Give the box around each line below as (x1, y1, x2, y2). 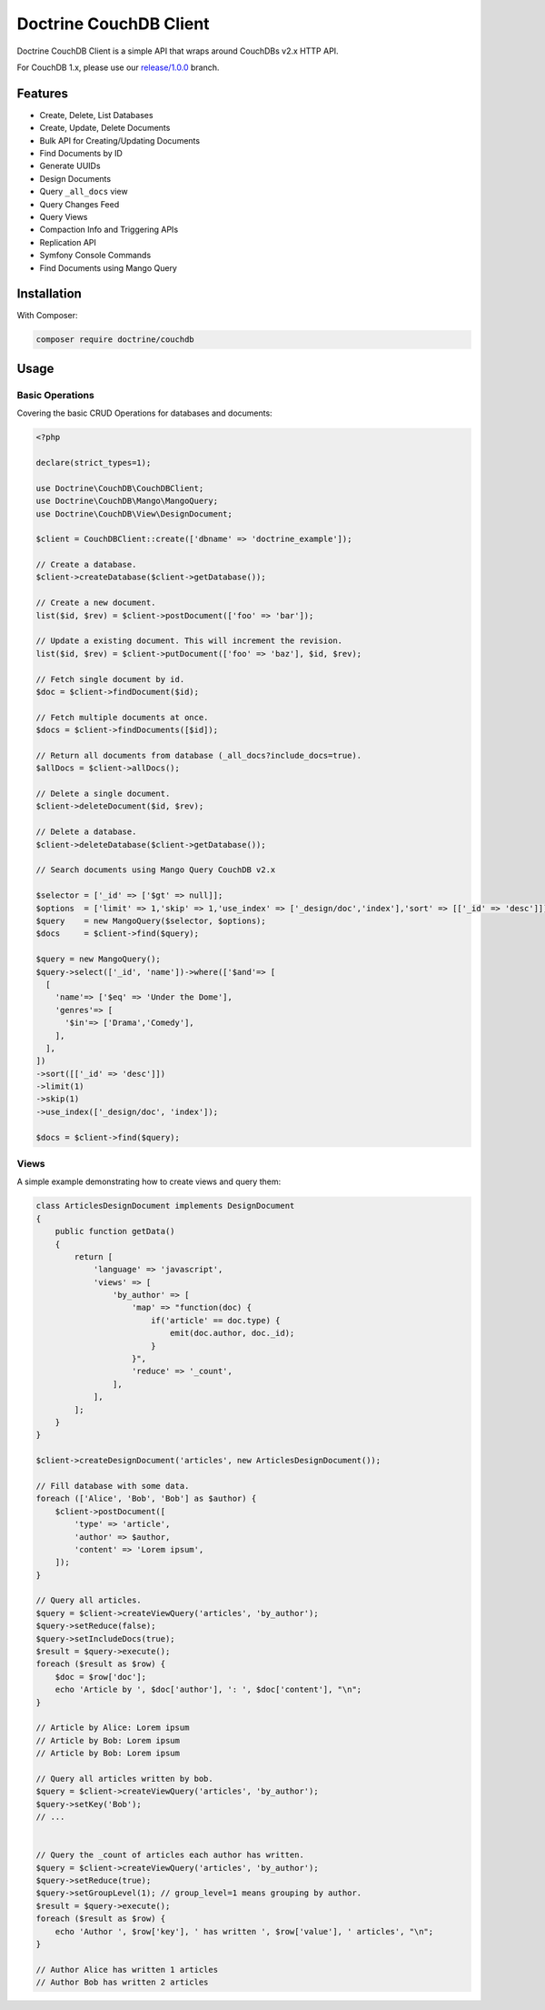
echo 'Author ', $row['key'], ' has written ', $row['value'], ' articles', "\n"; (54, 1926, 434, 1936)
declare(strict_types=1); (35, 457, 152, 467)
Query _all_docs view (39, 186, 128, 197)
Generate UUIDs (39, 160, 101, 172)
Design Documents (39, 173, 112, 184)
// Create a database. (35, 559, 137, 570)
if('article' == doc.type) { (150, 1315, 281, 1325)
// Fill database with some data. (35, 1481, 190, 1491)
